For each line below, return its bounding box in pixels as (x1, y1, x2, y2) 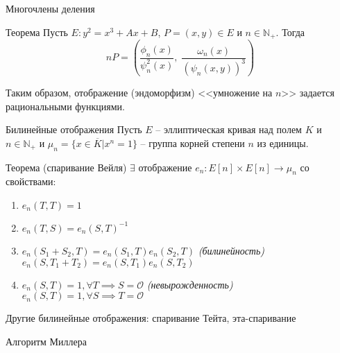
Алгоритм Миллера (6, 334, 87, 348)
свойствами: (6, 174, 56, 189)
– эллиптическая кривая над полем (155, 122, 302, 137)
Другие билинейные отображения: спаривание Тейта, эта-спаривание (6, 311, 296, 325)
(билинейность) (198, 243, 265, 257)
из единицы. (257, 135, 309, 150)
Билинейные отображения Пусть (6, 122, 142, 137)
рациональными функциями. (6, 98, 125, 113)
